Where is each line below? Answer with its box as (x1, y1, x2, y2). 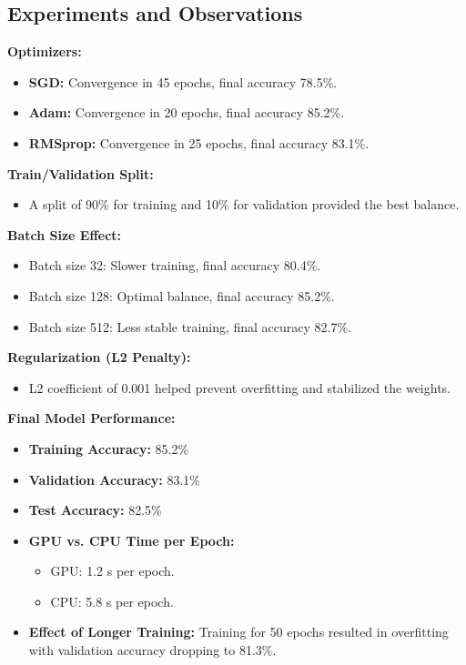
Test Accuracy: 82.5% (28, 500, 162, 519)
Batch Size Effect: (7, 225, 122, 244)
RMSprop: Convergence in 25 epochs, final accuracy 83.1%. (28, 133, 370, 152)
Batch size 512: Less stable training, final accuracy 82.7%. (28, 317, 352, 336)
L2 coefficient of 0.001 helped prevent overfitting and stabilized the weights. (28, 378, 451, 397)
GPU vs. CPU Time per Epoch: (28, 530, 235, 549)
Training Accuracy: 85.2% (28, 438, 189, 458)
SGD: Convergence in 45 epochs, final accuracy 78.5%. (28, 72, 338, 91)
